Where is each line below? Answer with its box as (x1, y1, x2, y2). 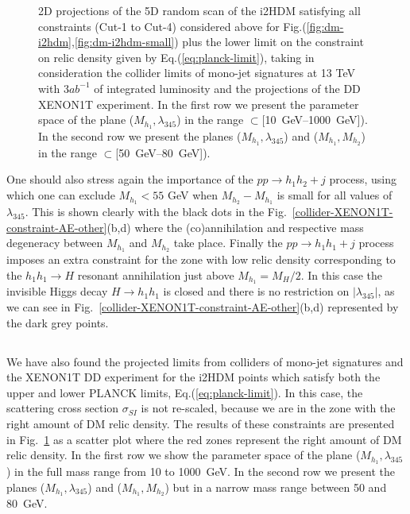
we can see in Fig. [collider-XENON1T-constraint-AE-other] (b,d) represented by (6, 299, 399, 315)
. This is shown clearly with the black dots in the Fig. (25, 203, 287, 219)
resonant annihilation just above (77, 266, 234, 283)
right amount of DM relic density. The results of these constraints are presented (6, 415, 395, 431)
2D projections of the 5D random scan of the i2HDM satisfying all (38, 2, 361, 18)
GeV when (167, 187, 219, 203)
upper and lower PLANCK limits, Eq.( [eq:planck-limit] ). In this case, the (6, 384, 363, 400)
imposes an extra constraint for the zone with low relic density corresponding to (6, 250, 396, 267)
